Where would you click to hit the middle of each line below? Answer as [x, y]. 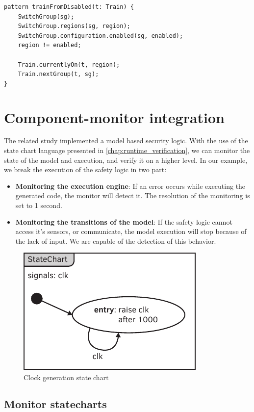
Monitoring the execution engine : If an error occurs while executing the [130, 186]
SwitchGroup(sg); [46, 16]
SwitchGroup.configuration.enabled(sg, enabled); [101, 36]
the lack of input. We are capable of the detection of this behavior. [116, 241]
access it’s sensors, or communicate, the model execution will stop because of [131, 231]
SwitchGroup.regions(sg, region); [74, 26]
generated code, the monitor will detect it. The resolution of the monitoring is [133, 195]
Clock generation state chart [66, 377]
